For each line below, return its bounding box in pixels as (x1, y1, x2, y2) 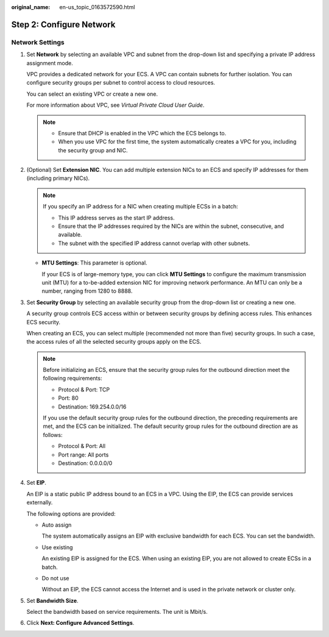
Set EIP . (26, 479, 47, 486)
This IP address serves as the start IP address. (58, 214, 175, 221)
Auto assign (41, 521, 72, 528)
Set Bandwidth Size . (26, 597, 79, 604)
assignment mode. (26, 59, 73, 66)
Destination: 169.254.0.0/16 (58, 403, 127, 410)
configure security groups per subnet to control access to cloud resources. (26, 79, 216, 87)
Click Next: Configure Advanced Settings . (26, 619, 135, 627)
